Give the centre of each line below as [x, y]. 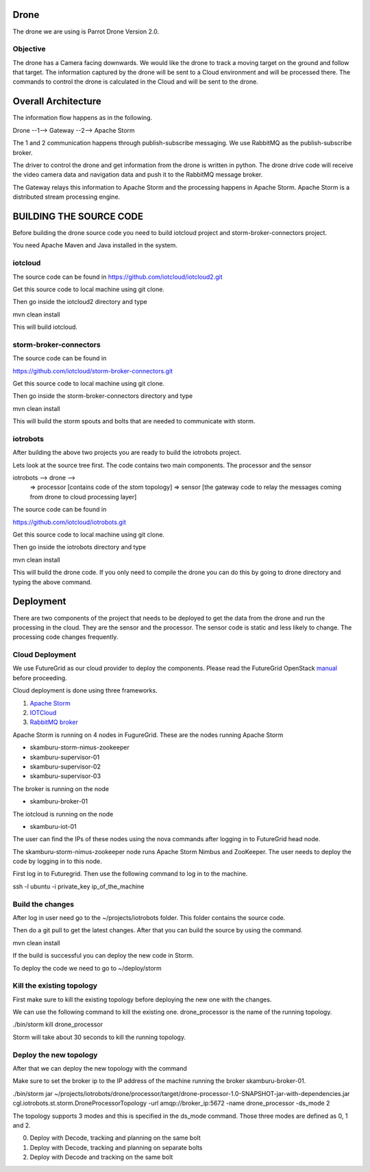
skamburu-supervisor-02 [65, 766]
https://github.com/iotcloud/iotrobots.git [70, 522]
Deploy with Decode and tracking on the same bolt [101, 1157]
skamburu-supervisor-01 [65, 757]
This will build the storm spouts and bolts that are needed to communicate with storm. [134, 421]
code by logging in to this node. [57, 861]
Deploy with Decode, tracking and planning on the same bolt [115, 1138]
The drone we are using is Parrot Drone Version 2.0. [86, 32]
